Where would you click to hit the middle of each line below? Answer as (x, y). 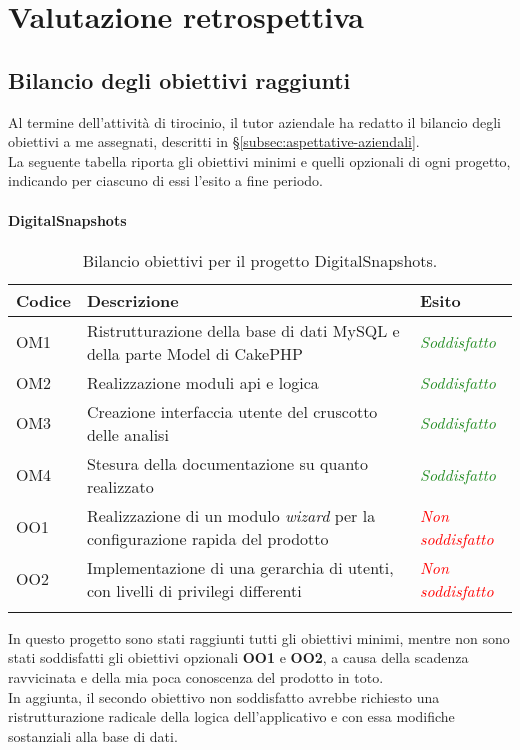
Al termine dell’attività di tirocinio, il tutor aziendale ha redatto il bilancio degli (254, 121)
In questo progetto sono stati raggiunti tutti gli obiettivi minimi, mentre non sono (259, 637)
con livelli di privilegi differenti (194, 590)
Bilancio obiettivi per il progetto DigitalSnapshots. (260, 260)
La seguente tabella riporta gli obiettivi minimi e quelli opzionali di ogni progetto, (259, 160)
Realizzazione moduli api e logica (202, 382)
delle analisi (127, 434)
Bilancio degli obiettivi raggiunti (179, 79)
